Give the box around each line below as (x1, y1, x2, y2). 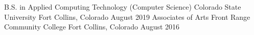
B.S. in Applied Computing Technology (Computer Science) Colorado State (4, 2, 241, 12)
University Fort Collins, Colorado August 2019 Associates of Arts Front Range (4, 11, 250, 22)
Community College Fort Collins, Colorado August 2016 (4, 21, 180, 32)
